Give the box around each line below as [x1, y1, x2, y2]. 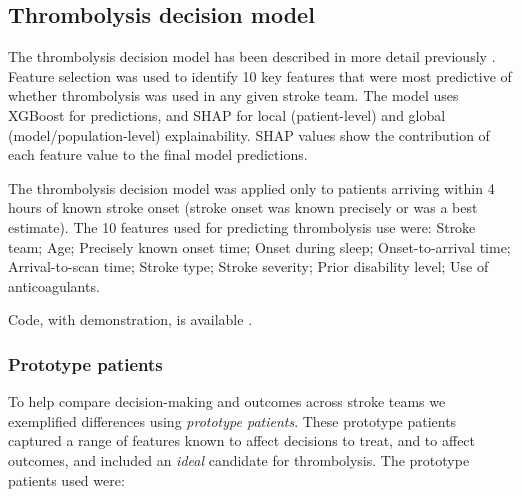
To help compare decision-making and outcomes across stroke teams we [8, 391, 446, 412]
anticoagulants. [8, 275, 100, 296]
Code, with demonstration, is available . [8, 309, 253, 330]
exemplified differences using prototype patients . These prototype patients [8, 410, 457, 431]
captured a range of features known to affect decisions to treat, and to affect [8, 430, 476, 451]
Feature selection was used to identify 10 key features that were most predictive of [8, 65, 512, 86]
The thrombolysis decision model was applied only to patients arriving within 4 [8, 177, 495, 198]
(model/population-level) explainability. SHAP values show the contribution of [8, 124, 490, 145]
